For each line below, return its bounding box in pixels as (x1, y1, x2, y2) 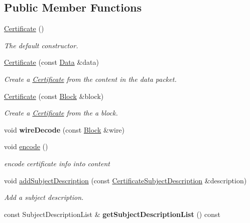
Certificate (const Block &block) (4, 90, 104, 101)
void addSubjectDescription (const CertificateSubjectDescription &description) (4, 175, 247, 185)
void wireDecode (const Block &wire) (4, 124, 125, 135)
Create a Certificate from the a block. (4, 107, 118, 118)
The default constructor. (4, 40, 78, 50)
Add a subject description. (4, 192, 84, 202)
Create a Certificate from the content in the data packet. (4, 73, 177, 84)
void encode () (4, 141, 48, 152)
